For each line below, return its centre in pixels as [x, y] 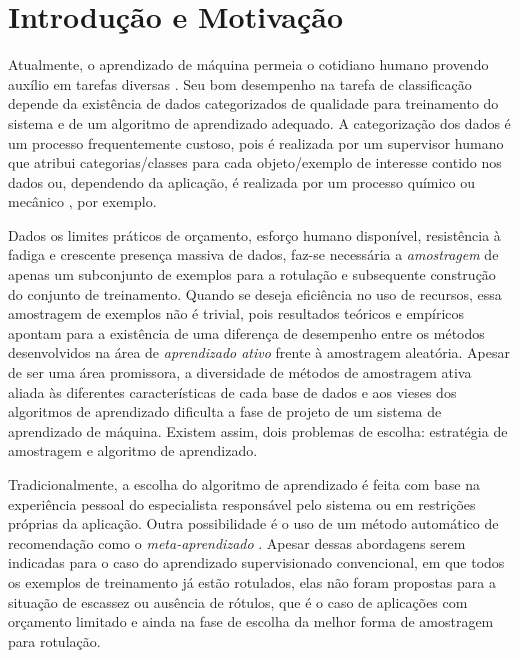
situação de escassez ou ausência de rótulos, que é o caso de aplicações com [238, 601]
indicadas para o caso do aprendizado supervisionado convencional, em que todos [256, 562]
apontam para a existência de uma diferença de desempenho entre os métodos [246, 332]
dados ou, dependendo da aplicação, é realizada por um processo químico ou [242, 181]
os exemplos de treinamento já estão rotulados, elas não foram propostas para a [252, 581]
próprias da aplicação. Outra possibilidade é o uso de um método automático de [253, 523]
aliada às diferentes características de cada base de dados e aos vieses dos [232, 391]
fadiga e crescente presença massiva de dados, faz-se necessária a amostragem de [253, 254]
